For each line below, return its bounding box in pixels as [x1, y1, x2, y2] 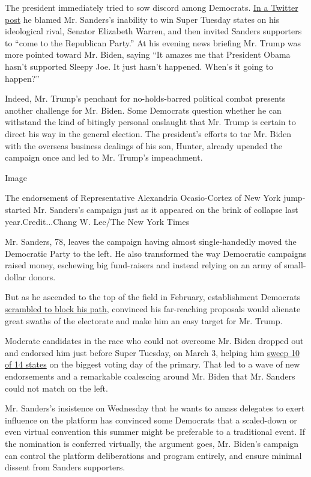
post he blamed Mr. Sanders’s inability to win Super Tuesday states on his [5, 13, 280, 25]
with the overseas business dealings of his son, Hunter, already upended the [5, 139, 282, 152]
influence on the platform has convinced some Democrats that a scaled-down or [5, 413, 297, 426]
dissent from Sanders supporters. [5, 461, 125, 473]
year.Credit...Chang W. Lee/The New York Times [5, 215, 190, 227]
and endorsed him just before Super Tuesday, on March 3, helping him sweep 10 [5, 346, 300, 359]
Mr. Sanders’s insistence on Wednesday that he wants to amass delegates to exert [5, 402, 305, 414]
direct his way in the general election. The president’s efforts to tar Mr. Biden [5, 127, 292, 140]
